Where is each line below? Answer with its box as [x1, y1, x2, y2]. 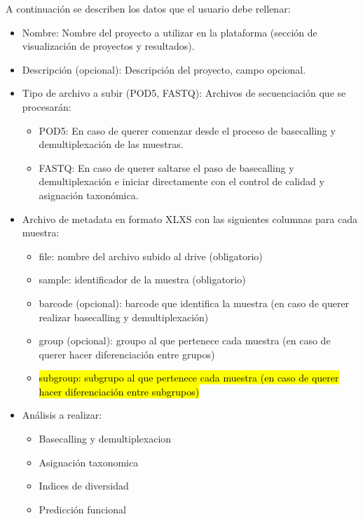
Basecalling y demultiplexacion [39, 431, 172, 446]
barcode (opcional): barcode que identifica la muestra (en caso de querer [39, 295, 350, 310]
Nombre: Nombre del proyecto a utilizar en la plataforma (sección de [22, 25, 317, 39]
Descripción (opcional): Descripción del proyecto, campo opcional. [22, 62, 306, 76]
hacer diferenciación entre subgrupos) [39, 384, 200, 398]
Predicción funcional [39, 501, 126, 516]
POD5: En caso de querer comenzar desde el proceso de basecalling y [39, 123, 336, 137]
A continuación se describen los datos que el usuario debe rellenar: [6, 1, 291, 15]
